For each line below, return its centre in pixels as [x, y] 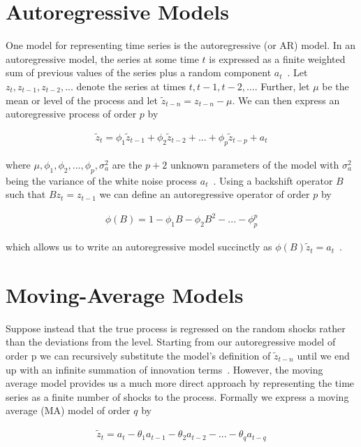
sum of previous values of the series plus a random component [139, 72]
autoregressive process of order [71, 114]
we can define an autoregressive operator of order [205, 194]
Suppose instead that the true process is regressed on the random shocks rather [176, 328]
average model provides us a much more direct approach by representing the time [180, 383]
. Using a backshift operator [273, 180]
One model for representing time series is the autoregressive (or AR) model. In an [180, 45]
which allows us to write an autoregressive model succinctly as [139, 247]
